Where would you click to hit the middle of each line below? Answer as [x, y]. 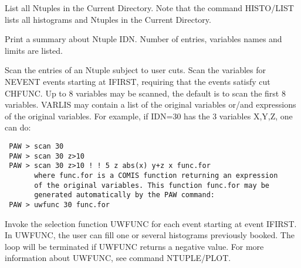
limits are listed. [34, 50]
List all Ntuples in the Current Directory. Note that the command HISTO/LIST [149, 8]
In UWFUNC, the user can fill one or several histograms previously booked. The [150, 235]
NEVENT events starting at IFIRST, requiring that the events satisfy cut [138, 81]
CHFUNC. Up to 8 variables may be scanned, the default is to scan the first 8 [145, 93]
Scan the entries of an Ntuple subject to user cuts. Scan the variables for [136, 70]
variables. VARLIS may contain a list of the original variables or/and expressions [150, 104]
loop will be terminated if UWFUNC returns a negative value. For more [134, 246]
